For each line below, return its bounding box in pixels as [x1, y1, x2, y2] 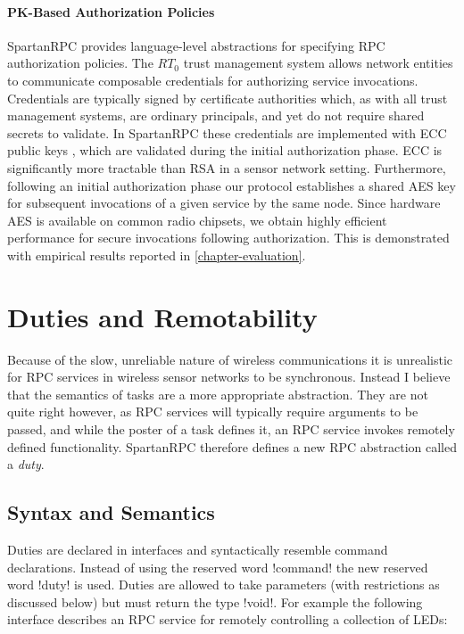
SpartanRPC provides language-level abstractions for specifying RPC [7, 36, 385, 54]
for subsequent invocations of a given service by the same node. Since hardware [7, 193, 441, 212]
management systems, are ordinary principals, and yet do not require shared [7, 106, 425, 125]
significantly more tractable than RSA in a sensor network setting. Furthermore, [7, 158, 446, 177]
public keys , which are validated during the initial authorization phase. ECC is [7, 141, 443, 160]
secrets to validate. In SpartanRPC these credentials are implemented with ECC [7, 123, 447, 142]
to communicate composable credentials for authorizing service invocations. [7, 70, 418, 89]
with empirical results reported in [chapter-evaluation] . [7, 245, 306, 264]
